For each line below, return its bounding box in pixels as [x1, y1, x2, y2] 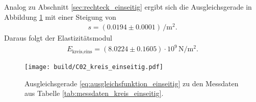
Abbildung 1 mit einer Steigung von [4, 11, 116, 22]
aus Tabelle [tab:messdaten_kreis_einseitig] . [24, 88, 164, 98]
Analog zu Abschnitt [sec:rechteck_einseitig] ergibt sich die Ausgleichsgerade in [4, 2, 252, 12]
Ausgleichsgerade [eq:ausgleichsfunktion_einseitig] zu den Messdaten [24, 78, 239, 88]
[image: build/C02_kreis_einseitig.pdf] [24, 63, 164, 71]
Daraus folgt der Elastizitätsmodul [4, 32, 112, 43]
